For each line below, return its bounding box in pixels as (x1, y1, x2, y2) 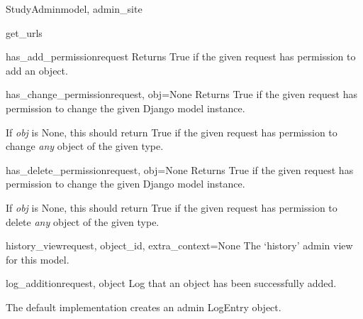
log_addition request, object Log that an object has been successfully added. (6, 276, 337, 291)
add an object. (6, 63, 68, 77)
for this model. (6, 252, 69, 266)
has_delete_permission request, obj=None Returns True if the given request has (6, 162, 354, 177)
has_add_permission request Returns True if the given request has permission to (6, 49, 356, 64)
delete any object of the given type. (6, 214, 160, 229)
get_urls (6, 25, 43, 40)
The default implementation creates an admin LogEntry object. (6, 299, 281, 314)
